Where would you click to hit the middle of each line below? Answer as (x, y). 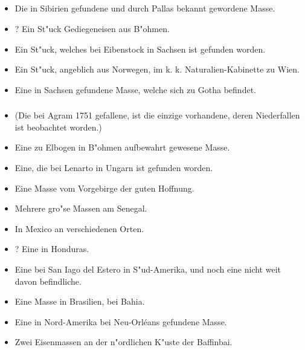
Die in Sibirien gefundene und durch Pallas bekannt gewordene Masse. (145, 8)
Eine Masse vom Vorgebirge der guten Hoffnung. (104, 188)
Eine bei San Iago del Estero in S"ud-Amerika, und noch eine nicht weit (148, 269)
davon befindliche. (48, 281)
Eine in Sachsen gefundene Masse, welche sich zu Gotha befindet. (135, 89)
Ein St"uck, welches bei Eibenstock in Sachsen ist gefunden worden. (140, 49)
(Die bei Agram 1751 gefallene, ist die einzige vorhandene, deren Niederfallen (157, 115)
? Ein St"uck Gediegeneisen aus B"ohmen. (92, 28)
